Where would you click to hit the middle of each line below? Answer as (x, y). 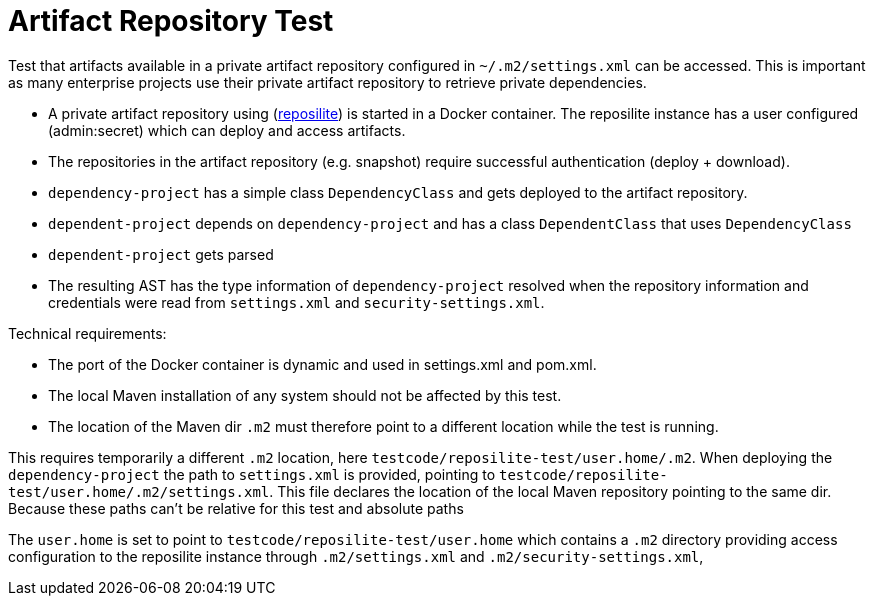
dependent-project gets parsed (161, 254)
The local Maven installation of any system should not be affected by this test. (305, 395)
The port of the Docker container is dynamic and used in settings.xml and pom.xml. (322, 364)
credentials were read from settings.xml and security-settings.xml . (296, 302)
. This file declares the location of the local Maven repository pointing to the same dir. (550, 491)
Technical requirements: (87, 333)
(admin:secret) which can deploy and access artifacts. (227, 130)
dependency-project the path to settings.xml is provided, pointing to (252, 474)
